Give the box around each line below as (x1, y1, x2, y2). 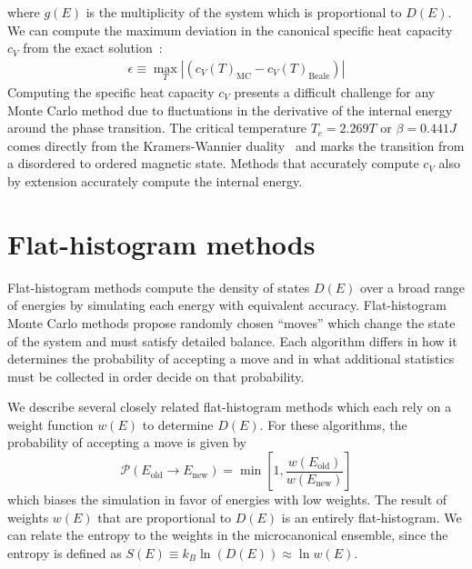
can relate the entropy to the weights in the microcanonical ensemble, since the (7, 525, 448, 544)
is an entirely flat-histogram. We (281, 507, 462, 526)
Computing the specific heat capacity (7, 83, 215, 102)
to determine (142, 414, 214, 434)
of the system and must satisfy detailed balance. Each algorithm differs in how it (7, 331, 457, 350)
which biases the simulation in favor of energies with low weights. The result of (7, 490, 447, 509)
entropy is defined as (7, 543, 122, 562)
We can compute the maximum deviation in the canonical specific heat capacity (7, 20, 453, 39)
